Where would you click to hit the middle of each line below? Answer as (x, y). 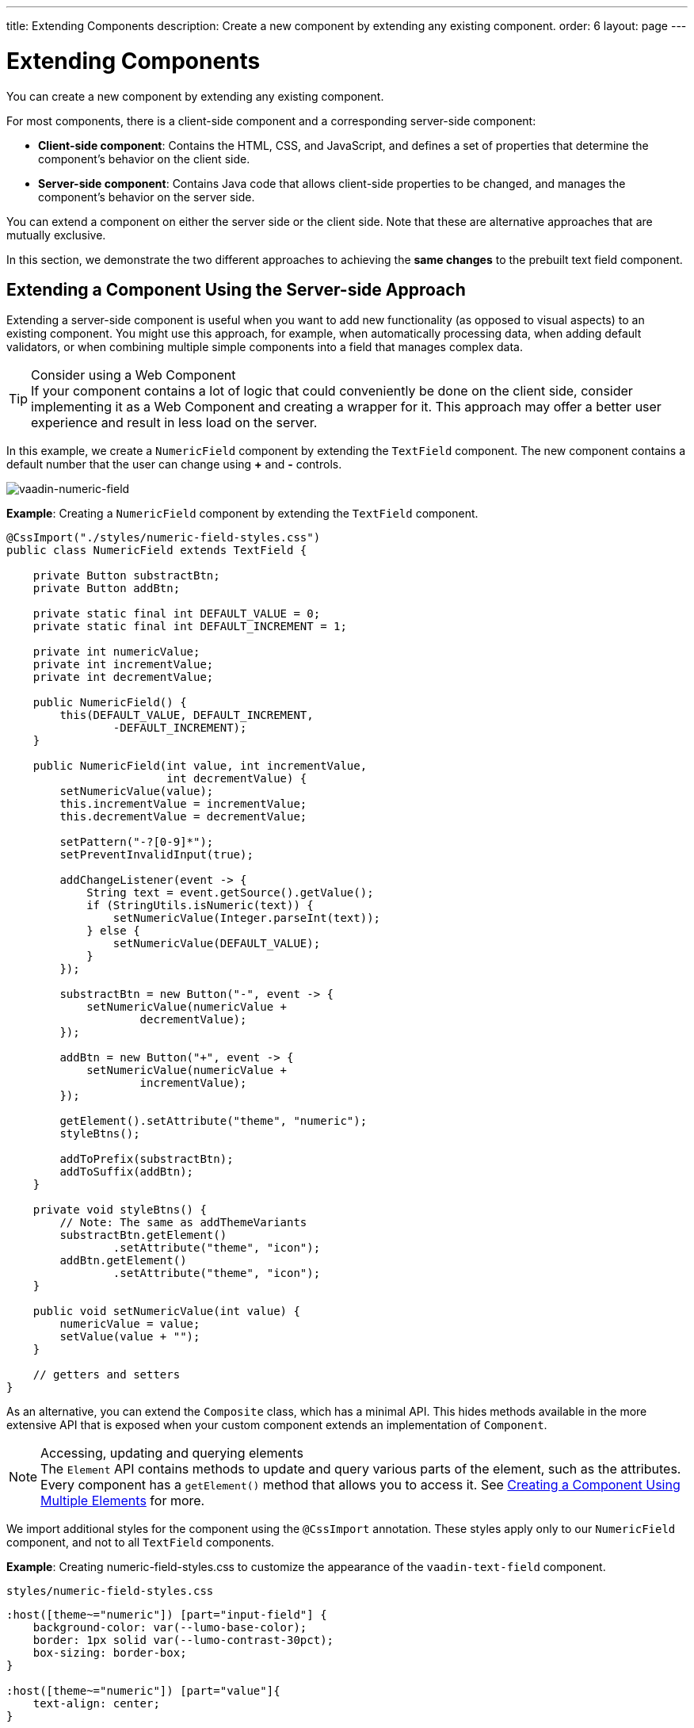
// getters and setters (107, 1375)
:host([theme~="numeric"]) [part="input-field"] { (167, 1615)
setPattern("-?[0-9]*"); (137, 842)
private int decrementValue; (123, 677)
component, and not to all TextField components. (141, 1543)
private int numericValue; (116, 652)
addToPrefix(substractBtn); (147, 1159)
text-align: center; (96, 1704)
